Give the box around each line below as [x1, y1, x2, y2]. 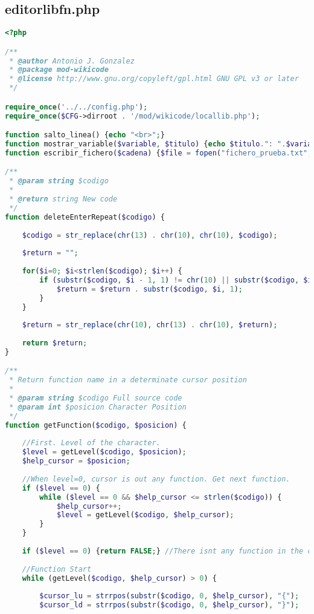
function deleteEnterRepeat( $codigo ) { [5, 212, 165, 221]
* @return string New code [9, 195, 118, 204]
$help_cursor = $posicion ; [22, 457, 130, 466]
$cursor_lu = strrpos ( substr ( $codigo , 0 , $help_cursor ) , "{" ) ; [39, 592, 300, 601]
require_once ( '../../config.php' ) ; [5, 102, 148, 111]
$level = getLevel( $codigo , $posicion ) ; [22, 448, 187, 457]
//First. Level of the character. [22, 439, 161, 448]
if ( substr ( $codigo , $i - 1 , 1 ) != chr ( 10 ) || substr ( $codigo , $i [39, 275, 312, 284]
